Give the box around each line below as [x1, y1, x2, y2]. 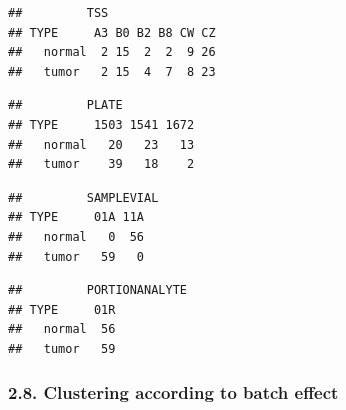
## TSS [8, 6, 109, 20]
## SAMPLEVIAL [8, 190, 159, 205]
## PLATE [8, 98, 123, 113]
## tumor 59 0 [8, 249, 145, 264]
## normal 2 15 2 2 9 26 [8, 45, 216, 60]
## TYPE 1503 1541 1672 [8, 117, 195, 132]
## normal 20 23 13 [8, 137, 195, 152]
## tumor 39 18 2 [8, 157, 195, 172]
